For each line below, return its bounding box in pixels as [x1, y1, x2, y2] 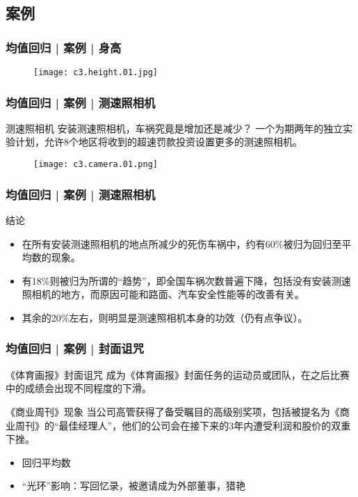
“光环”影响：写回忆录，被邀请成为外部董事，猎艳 [22, 478, 246, 493]
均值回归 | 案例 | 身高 [6, 38, 122, 56]
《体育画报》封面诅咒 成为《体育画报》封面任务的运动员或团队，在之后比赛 [6, 367, 350, 381]
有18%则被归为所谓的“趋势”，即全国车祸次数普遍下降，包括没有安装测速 [22, 273, 351, 287]
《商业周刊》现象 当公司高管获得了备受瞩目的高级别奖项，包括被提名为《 [6, 404, 340, 418]
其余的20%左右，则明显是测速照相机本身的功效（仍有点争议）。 [22, 310, 308, 324]
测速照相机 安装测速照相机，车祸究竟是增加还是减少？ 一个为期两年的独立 [6, 120, 343, 135]
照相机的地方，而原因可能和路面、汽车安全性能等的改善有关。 [22, 287, 304, 301]
